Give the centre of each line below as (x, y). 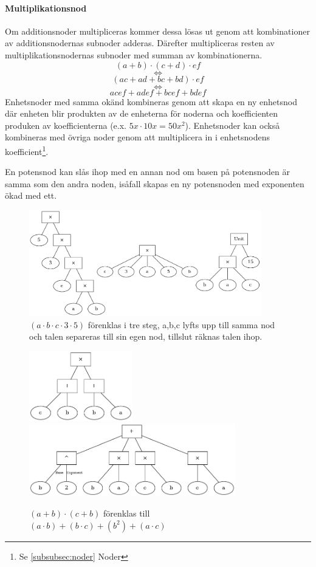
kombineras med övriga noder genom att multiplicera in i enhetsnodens (137, 137)
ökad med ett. (31, 195)
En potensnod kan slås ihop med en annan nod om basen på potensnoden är (147, 172)
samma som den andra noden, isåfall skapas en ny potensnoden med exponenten (155, 183)
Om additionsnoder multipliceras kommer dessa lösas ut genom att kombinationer (157, 31)
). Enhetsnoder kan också (232, 125)
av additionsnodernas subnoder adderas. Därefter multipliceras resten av (140, 43)
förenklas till (126, 513)
